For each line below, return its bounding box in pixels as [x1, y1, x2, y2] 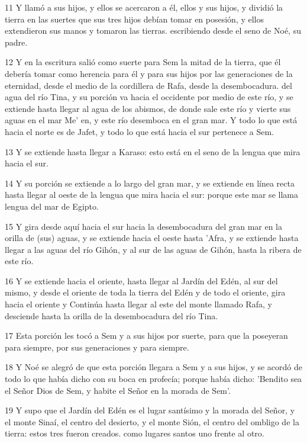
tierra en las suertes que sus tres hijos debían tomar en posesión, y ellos [5, 12, 264, 25]
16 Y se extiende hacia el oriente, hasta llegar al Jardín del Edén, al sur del [5, 274, 278, 287]
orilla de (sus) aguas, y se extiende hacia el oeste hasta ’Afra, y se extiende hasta [5, 232, 299, 244]
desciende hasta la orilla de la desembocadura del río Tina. [5, 309, 218, 322]
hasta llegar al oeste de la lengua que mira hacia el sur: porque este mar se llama [5, 188, 298, 201]
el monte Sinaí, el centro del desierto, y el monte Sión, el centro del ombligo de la [5, 415, 299, 428]
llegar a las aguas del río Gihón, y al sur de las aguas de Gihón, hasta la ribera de [5, 243, 302, 255]
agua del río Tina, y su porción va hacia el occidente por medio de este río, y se [5, 91, 293, 103]
